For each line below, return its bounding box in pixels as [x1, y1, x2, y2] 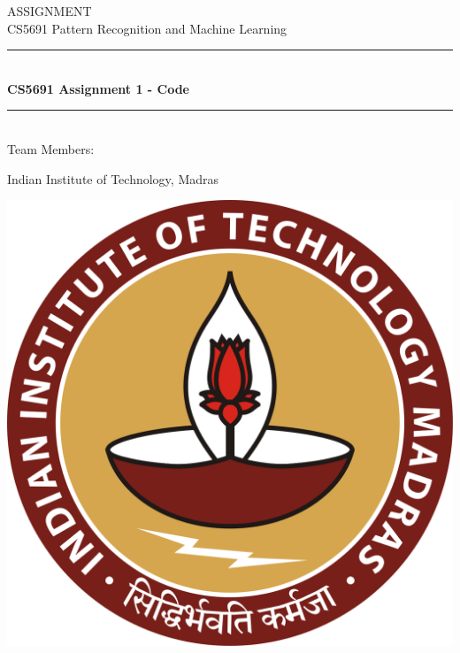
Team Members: [7, 139, 95, 157]
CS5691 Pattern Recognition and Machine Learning [7, 19, 287, 37]
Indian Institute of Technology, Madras [7, 169, 219, 188]
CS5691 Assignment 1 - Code [7, 79, 189, 97]
